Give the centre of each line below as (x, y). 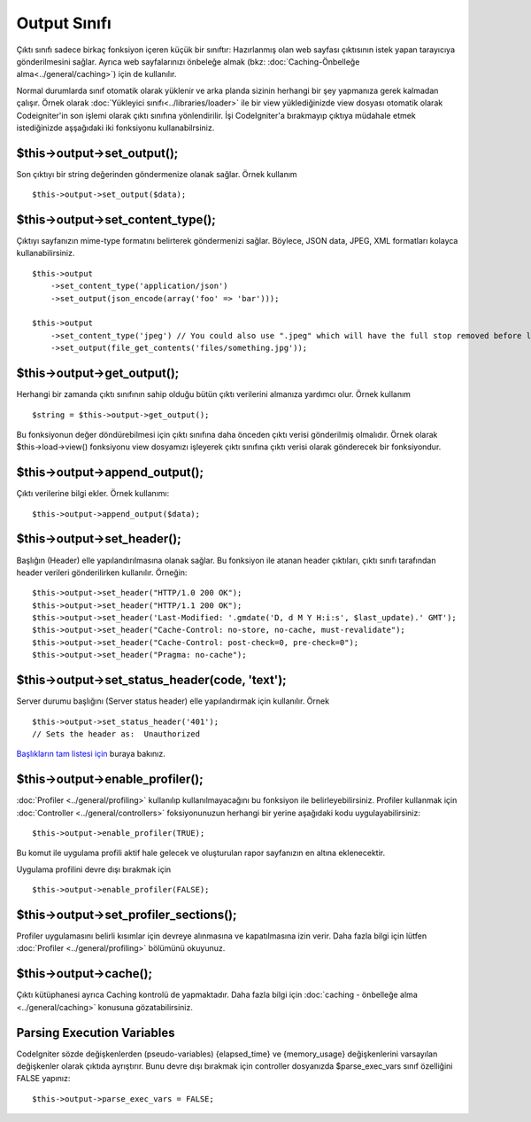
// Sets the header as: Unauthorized (116, 734)
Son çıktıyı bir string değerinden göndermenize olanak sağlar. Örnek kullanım (157, 174)
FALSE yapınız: (43, 1079)
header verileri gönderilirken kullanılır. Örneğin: (102, 573)
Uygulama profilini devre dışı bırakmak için (94, 869)
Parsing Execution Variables (96, 1032)
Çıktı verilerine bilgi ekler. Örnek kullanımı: (93, 494)
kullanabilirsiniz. (46, 253)
